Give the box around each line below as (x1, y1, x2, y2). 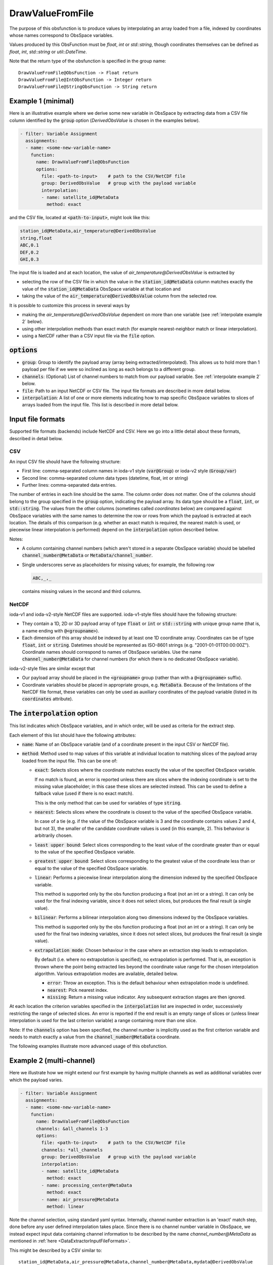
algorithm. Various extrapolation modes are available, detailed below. (34, 971, 178, 977)
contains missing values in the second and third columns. (22, 588, 142, 594)
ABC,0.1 (20, 242, 39, 248)
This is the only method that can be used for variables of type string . (34, 799, 181, 806)
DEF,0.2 (20, 249, 39, 255)
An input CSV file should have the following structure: (9, 458, 121, 465)
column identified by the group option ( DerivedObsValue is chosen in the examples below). (9, 117, 200, 123)
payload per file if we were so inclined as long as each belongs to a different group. (22, 366, 196, 372)
